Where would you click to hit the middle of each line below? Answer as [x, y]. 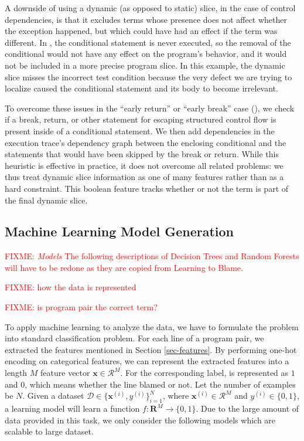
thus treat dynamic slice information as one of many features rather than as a [144, 177]
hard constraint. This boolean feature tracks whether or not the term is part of [147, 188]
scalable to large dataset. [49, 431]
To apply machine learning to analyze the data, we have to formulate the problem [152, 326]
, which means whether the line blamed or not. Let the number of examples [160, 384]
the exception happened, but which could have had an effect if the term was [141, 31]
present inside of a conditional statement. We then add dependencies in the [140, 130]
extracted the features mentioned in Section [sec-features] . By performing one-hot [151, 349]
